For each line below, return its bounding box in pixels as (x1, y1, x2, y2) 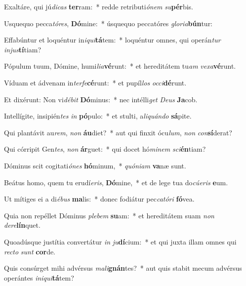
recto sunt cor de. (4, 246, 56, 256)
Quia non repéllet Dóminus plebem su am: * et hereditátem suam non (4, 210, 214, 220)
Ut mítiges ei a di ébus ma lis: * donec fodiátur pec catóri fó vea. (4, 194, 195, 204)
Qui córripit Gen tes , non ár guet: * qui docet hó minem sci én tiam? (4, 144, 206, 154)
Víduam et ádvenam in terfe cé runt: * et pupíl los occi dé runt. (4, 77, 187, 87)
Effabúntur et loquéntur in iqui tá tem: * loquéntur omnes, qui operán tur (4, 35, 221, 45)
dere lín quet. (4, 220, 41, 230)
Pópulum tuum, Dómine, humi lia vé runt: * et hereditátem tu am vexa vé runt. (4, 61, 236, 71)
